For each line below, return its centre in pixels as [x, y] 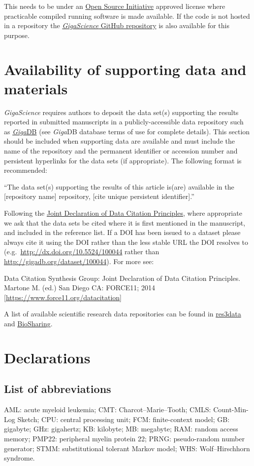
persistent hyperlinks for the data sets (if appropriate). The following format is [123, 160]
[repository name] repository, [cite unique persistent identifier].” [99, 196]
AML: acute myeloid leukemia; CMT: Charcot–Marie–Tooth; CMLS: [108, 409]
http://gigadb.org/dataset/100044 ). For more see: [79, 261]
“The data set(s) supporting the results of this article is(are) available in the [119, 186]
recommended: [26, 170]
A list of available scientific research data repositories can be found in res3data [123, 314]
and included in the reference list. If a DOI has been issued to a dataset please [122, 232]
